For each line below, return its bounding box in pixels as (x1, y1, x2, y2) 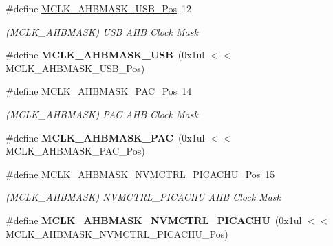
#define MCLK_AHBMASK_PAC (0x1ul (6, 130, 205, 144)
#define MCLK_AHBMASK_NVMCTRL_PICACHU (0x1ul (6, 212, 302, 227)
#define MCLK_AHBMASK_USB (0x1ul (6, 47, 205, 62)
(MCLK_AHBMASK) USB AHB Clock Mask (6, 24, 198, 38)
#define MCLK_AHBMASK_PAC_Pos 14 (6, 84, 192, 98)
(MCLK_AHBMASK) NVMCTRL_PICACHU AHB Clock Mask (6, 190, 281, 204)
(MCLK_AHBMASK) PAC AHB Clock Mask (6, 107, 198, 121)
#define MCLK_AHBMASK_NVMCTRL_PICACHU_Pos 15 (6, 166, 275, 181)
